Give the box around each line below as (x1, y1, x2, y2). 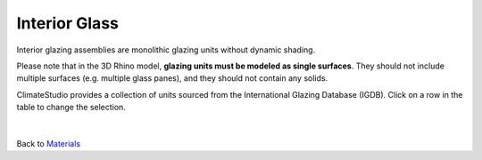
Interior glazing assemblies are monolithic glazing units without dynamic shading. (16, 44, 316, 55)
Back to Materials (16, 138, 80, 148)
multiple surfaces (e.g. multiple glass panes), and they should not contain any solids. (16, 73, 328, 84)
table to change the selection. (16, 102, 127, 113)
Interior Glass (16, 13, 120, 33)
